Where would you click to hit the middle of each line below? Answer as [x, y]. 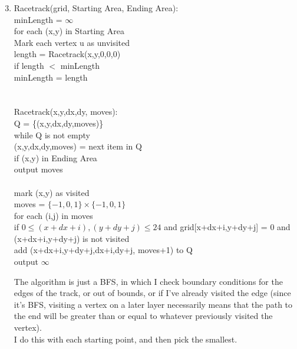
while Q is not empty [52, 134]
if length [29, 65]
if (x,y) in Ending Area [55, 157]
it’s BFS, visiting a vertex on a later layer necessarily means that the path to [153, 304]
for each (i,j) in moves [53, 215]
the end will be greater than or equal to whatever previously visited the [143, 316]
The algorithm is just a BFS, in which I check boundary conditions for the [148, 281]
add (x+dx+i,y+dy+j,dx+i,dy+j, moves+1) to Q [103, 250]
